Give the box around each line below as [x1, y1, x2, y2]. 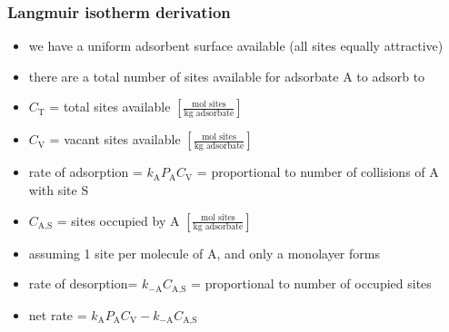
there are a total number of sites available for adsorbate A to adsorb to [28, 66, 425, 85]
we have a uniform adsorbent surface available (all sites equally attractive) [28, 36, 444, 55]
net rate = [28, 305, 87, 324]
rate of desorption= [28, 274, 138, 293]
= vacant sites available [49, 130, 181, 149]
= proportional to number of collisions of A [196, 162, 439, 181]
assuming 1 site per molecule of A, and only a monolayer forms [28, 243, 380, 262]
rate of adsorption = [28, 162, 143, 181]
